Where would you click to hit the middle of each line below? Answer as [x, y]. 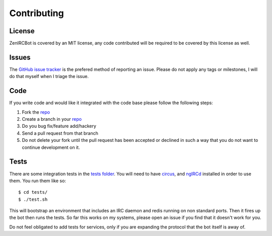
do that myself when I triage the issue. [49, 76]
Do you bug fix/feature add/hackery [59, 126]
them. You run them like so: [38, 181]
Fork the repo [36, 112]
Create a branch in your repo [52, 119]
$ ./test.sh [33, 199]
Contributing [37, 13]
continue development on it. [51, 147]
